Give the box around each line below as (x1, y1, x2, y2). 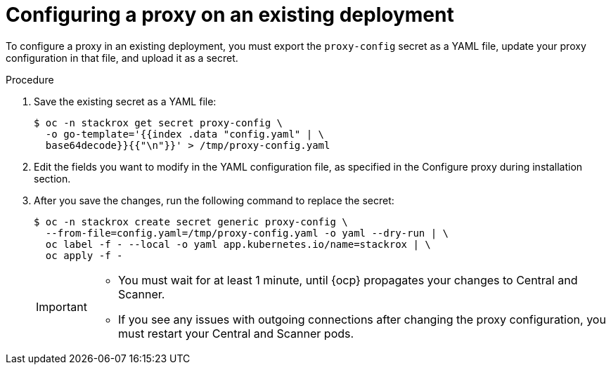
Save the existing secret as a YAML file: (34, 95, 217, 107)
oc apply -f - (45, 249, 123, 261)
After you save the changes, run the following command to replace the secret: (34, 194, 394, 206)
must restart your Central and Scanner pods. (117, 326, 354, 341)
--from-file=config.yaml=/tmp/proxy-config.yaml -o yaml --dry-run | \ (45, 227, 449, 239)
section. (34, 172, 71, 185)
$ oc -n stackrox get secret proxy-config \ (34, 117, 283, 128)
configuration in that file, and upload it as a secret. (6, 51, 238, 64)
